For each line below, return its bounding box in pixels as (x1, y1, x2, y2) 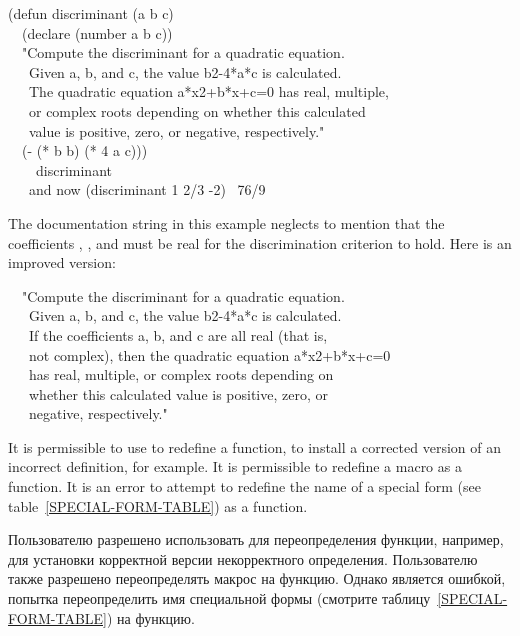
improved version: (8, 252, 116, 273)
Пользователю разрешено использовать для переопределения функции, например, (8, 529, 504, 550)
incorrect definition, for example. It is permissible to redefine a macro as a (8, 456, 462, 477)
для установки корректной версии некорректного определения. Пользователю (8, 548, 478, 569)
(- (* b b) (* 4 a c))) (21, 140, 148, 161)
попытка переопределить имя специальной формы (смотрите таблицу (8, 588, 431, 609)
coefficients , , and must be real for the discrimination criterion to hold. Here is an (8, 232, 512, 253)
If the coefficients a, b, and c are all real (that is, (28, 324, 328, 345)
